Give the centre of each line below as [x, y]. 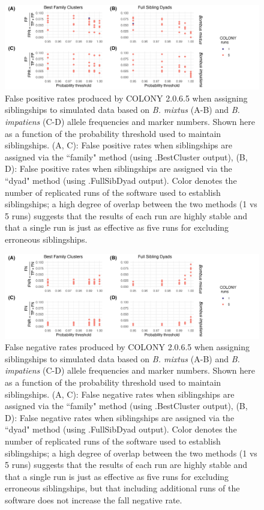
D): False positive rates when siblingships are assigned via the [118, 168]
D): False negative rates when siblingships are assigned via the [120, 417]
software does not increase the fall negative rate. [94, 500]
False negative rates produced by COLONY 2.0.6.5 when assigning [127, 347]
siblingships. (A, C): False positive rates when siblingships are [118, 145]
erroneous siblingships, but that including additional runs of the [122, 488]
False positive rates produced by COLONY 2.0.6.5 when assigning [126, 98]
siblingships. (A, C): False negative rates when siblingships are [120, 394]
